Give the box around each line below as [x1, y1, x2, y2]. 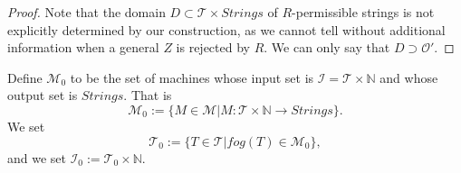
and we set [7, 148, 67, 167]
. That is [123, 86, 172, 105]
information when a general [7, 38, 159, 57]
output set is [7, 86, 78, 105]
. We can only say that [264, 38, 390, 57]
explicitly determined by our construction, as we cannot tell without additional [7, 20, 446, 39]
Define [7, 68, 43, 86]
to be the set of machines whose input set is [70, 68, 314, 86]
